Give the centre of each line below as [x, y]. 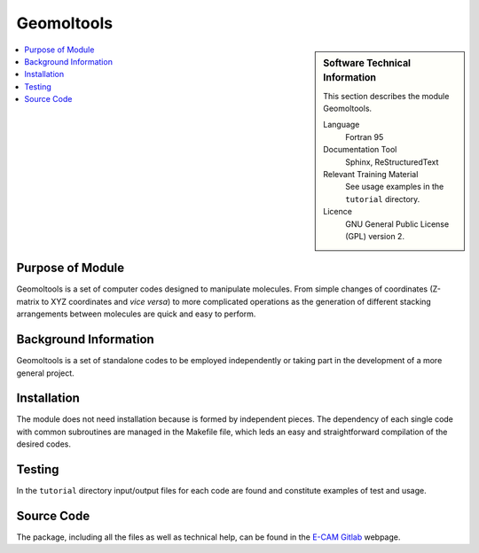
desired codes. [43, 444]
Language [342, 125]
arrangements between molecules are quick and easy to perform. [136, 314]
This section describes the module [386, 96]
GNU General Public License [397, 224]
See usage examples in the [395, 187]
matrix [28, 301]
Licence [338, 212]
